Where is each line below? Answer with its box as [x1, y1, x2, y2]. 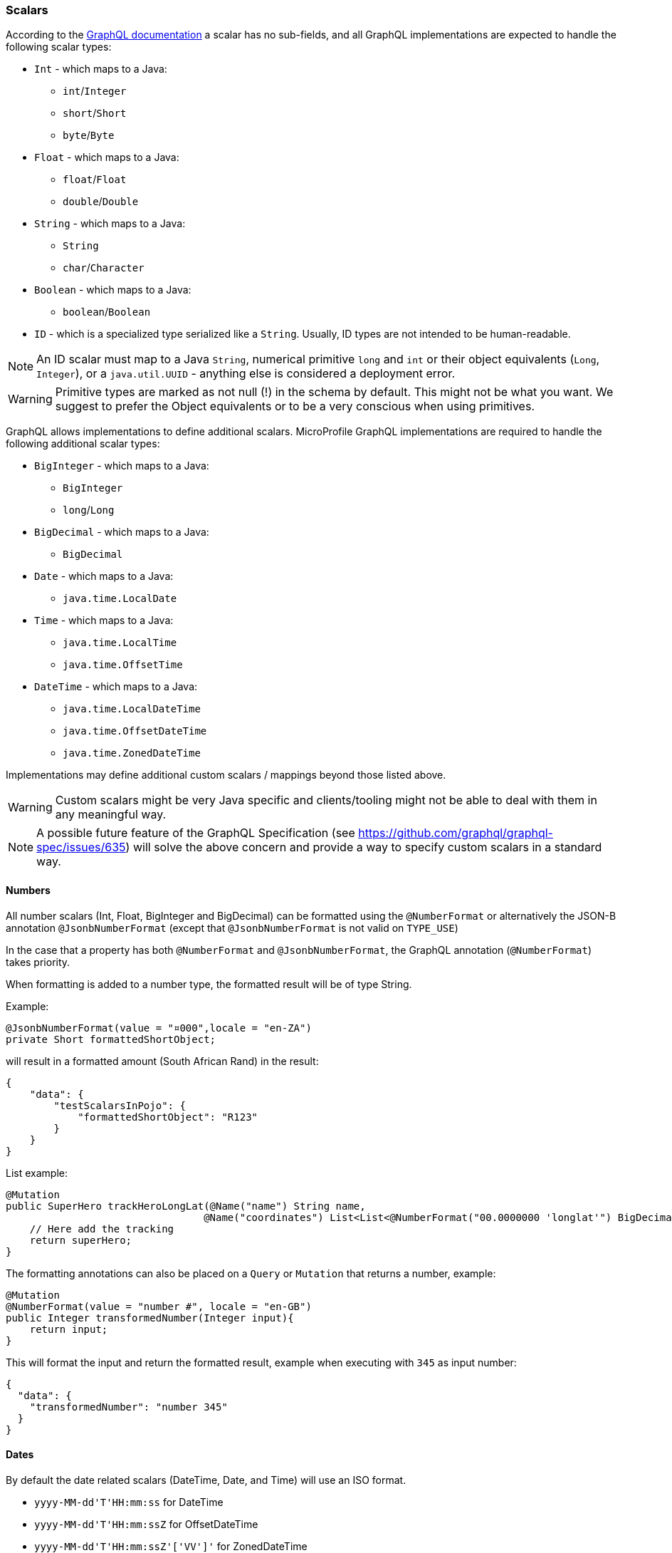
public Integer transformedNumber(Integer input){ [6, 1312, 294, 1324]
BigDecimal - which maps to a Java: [34, 526, 209, 539]
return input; [29, 1323, 108, 1335]
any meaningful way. [55, 807, 167, 822]
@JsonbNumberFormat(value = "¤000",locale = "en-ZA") [6, 1022, 312, 1034]
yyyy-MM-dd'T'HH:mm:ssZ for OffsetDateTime [34, 1517, 258, 1530]
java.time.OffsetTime [63, 659, 183, 671]
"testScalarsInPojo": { [53, 1099, 186, 1111]
